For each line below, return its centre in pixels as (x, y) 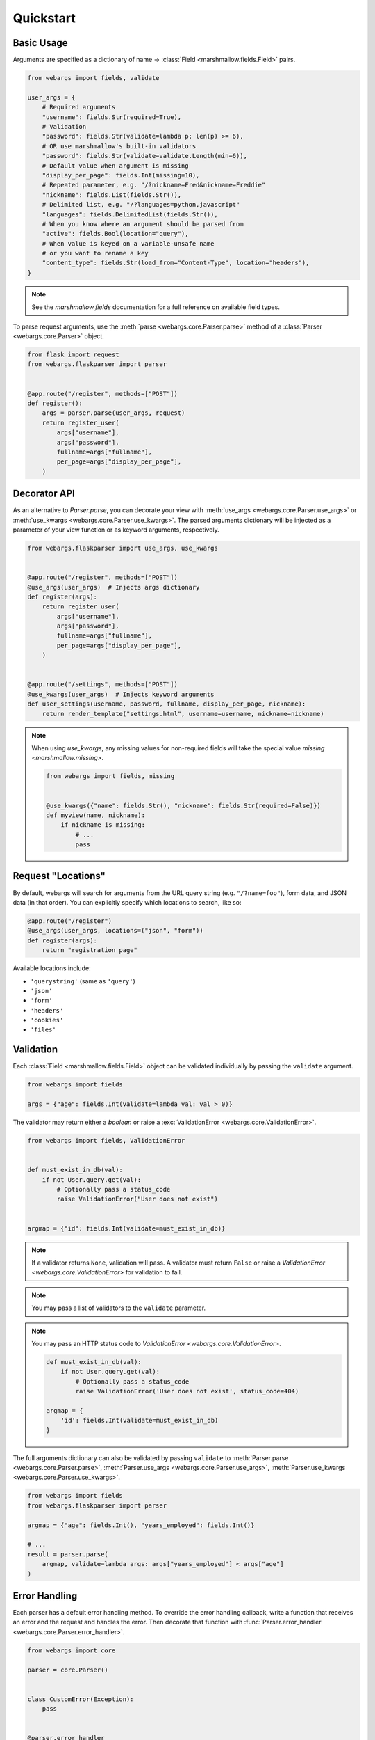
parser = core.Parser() (68, 1670)
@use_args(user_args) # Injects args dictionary (114, 587)
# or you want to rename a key (95, 253)
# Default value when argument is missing (115, 166)
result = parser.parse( (68, 1554)
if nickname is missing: (103, 825)
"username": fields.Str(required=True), (112, 117)
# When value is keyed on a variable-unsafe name (128, 243)
